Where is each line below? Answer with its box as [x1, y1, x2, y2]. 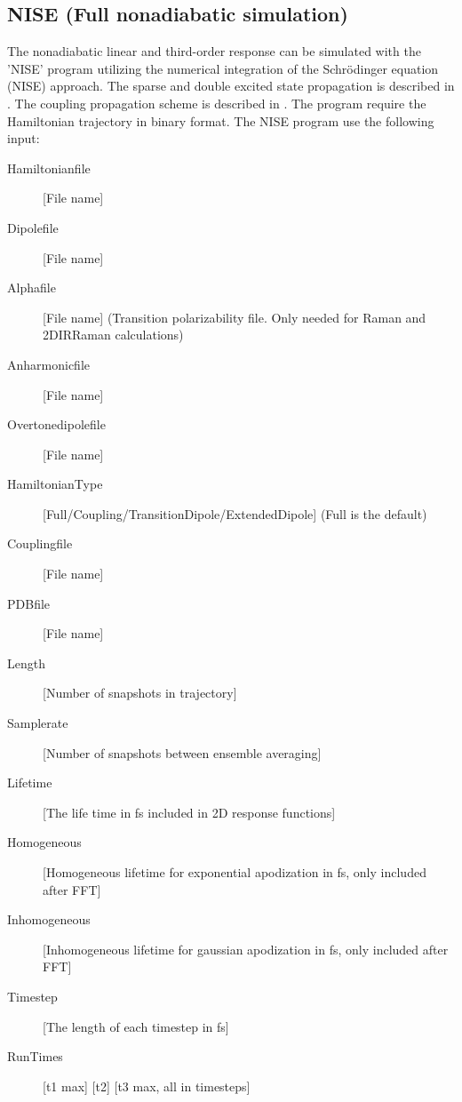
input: [7, 129, 40, 148]
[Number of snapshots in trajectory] [43, 683, 237, 702]
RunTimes [7, 1047, 63, 1066]
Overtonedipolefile [7, 415, 106, 434]
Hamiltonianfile [7, 158, 91, 177]
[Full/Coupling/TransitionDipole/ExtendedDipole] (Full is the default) [43, 504, 427, 523]
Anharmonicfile [7, 355, 91, 373]
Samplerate [7, 714, 68, 732]
